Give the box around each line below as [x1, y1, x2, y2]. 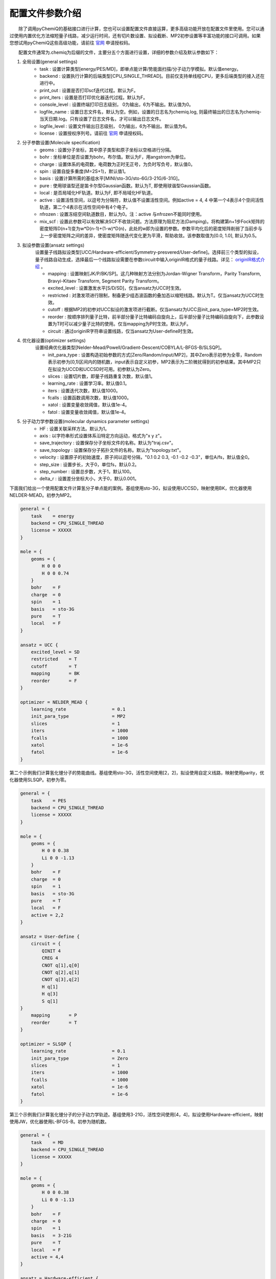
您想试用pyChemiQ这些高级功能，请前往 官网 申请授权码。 [9, 40, 133, 46]
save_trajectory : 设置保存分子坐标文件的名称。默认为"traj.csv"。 [39, 440, 176, 446]
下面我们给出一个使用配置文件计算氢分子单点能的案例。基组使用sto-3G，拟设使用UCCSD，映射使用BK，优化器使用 [9, 485, 252, 491]
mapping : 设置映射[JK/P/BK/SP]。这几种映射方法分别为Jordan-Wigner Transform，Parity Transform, [48, 271, 262, 277]
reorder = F [31, 678, 77, 683]
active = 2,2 [31, 912, 64, 918]
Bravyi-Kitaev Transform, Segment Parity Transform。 [48, 278, 162, 284]
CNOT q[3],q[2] [41, 977, 80, 982]
